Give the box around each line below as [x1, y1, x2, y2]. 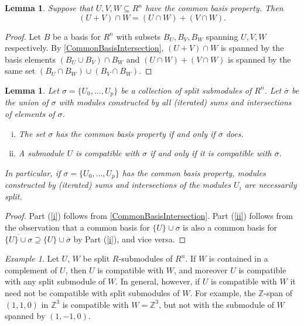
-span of [264, 287, 292, 298]
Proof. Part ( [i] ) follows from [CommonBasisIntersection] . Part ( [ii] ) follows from [5, 210, 293, 222]
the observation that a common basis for [5, 221, 150, 234]
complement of [5, 263, 57, 276]
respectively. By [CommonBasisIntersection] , [5, 42, 164, 54]
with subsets [116, 30, 161, 42]
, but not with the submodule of [159, 298, 274, 310]
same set [5, 64, 36, 77]
